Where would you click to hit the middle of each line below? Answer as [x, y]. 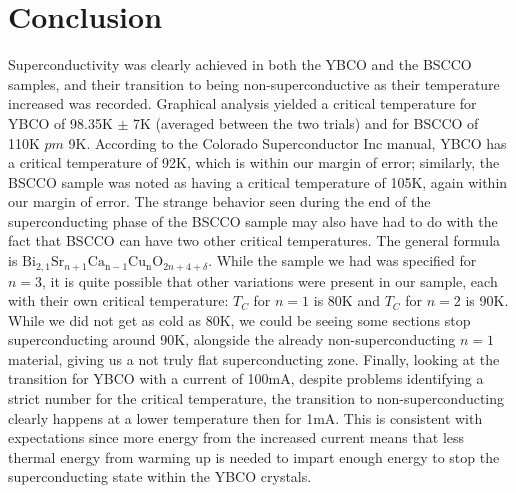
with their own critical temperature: [118, 300]
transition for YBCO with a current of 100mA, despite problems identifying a [246, 378]
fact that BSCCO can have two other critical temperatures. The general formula [254, 240]
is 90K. [487, 300]
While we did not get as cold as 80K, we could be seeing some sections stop [239, 319]
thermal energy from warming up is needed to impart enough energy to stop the [254, 456]
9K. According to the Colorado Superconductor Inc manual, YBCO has [287, 142]
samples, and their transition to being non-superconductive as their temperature [254, 83]
